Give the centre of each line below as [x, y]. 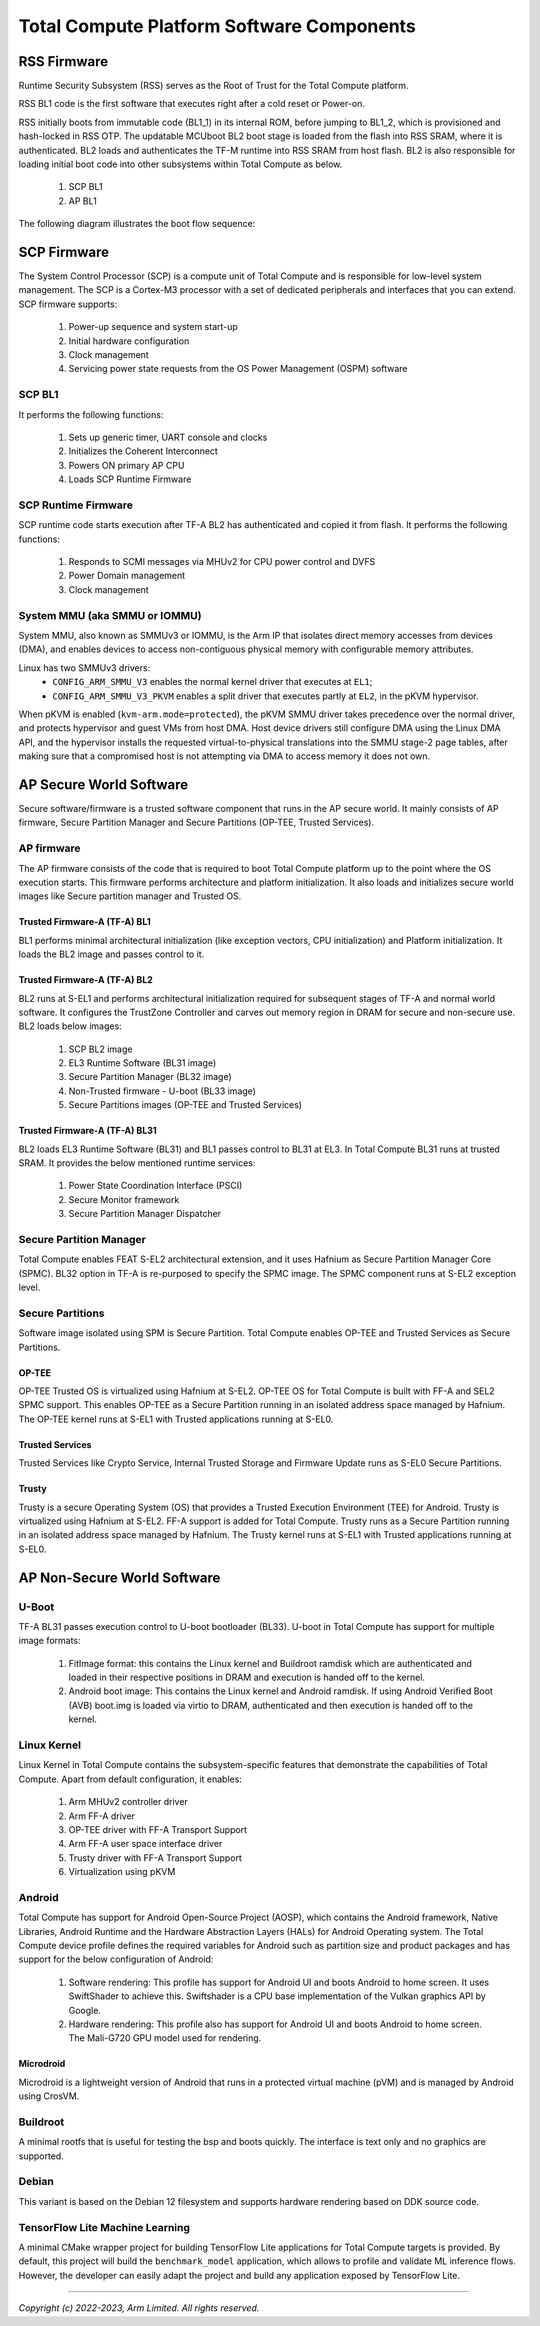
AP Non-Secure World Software [119, 1577]
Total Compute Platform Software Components [217, 26]
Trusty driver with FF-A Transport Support [155, 1857]
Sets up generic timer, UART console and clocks [168, 437]
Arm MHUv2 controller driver [128, 1802]
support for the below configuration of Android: [116, 1959]
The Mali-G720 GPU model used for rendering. [165, 2038]
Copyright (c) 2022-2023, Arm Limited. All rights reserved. [139, 2308]
